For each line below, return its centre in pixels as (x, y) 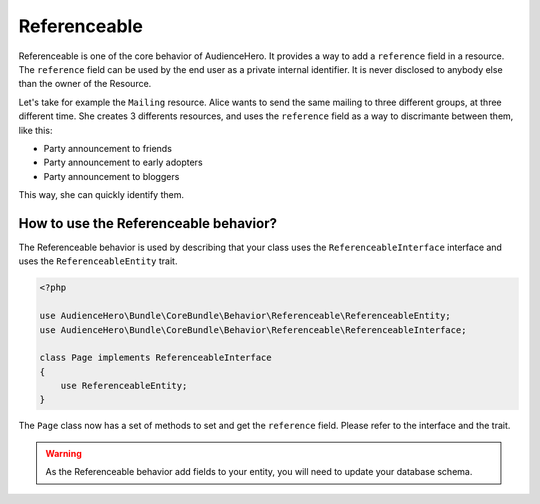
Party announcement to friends (107, 148)
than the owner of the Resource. (85, 84)
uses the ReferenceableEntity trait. (98, 261)
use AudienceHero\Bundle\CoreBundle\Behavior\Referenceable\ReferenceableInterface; (253, 329)
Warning (63, 453)
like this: (35, 130)
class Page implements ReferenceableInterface (155, 358)
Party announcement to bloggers (111, 176)
